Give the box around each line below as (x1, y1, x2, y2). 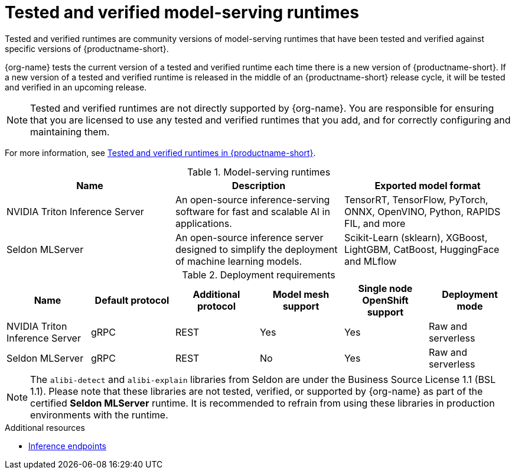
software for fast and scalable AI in (175, 205, 330, 217)
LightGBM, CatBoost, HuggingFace (344, 243, 500, 255)
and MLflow (344, 255, 397, 267)
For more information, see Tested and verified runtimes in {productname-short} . (5, 147, 316, 158)
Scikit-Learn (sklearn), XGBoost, (344, 231, 488, 244)
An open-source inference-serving (175, 193, 330, 206)
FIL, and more (344, 217, 406, 229)
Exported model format (374, 179, 481, 191)
